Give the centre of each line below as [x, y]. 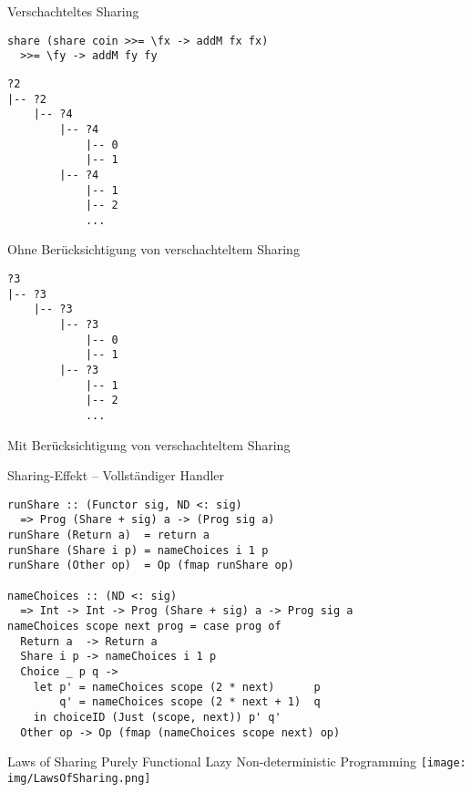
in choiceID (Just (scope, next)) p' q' [157, 717]
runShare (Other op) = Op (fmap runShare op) [151, 566]
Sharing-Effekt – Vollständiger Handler [116, 475]
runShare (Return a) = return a [108, 535]
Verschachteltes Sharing [73, 11]
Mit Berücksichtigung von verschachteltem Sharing [149, 444]
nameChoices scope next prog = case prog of [144, 627]
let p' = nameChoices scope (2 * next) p [177, 687]
